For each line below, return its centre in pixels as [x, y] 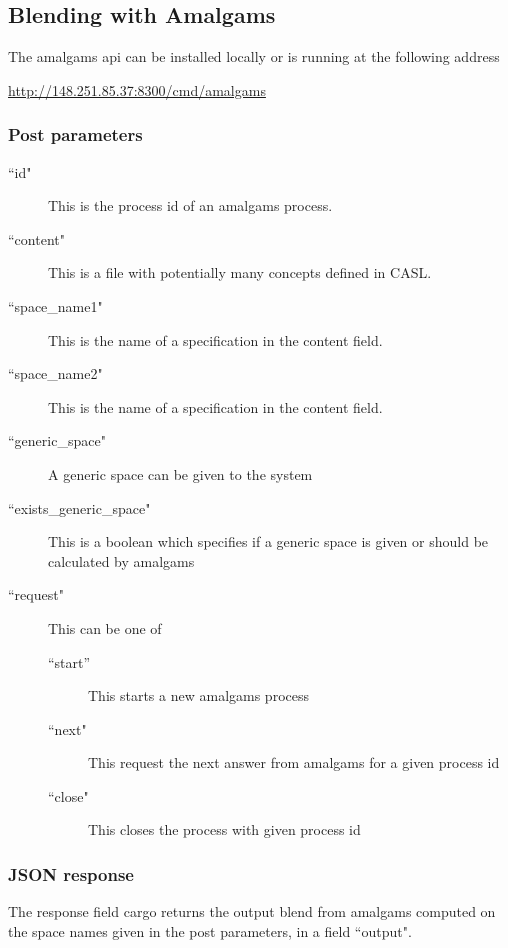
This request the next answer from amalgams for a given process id [294, 762]
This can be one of [105, 627]
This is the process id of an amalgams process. [190, 205]
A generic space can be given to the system [180, 473]
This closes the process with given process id [224, 829]
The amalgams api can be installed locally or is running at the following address [254, 56]
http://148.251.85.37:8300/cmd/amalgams [137, 89]
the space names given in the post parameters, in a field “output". [210, 930]
